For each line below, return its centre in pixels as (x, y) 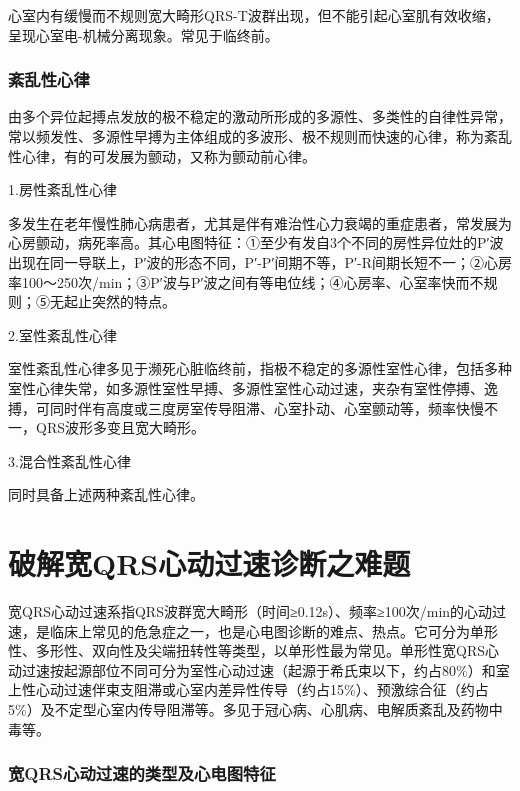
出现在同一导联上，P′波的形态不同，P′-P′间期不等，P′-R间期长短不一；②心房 (260, 261)
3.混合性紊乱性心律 (69, 460)
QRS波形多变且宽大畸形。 (120, 427)
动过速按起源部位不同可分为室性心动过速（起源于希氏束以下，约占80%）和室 (259, 669)
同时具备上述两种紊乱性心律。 (106, 494)
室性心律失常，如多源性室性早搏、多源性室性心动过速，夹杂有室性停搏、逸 (253, 387)
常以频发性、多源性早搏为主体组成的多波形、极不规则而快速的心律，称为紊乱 (260, 136)
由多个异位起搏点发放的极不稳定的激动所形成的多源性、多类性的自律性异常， (260, 116)
